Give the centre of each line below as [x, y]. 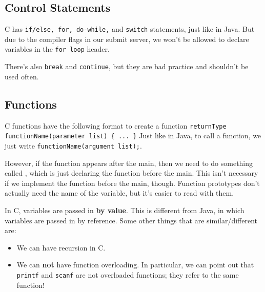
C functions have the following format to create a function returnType [116, 125]
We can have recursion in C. [61, 247]
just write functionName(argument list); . [73, 145]
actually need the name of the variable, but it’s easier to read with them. [119, 193]
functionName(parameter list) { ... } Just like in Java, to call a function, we [133, 135]
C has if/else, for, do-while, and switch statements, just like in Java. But [130, 29]
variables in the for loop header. [57, 49]
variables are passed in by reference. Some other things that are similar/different [131, 220]
